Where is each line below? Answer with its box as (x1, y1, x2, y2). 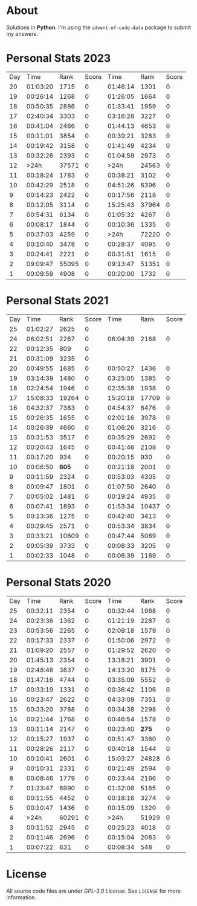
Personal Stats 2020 (6, 576, 112, 589)
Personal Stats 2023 (6, 52, 111, 65)
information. (6, 893, 37, 901)
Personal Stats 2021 (6, 294, 109, 308)
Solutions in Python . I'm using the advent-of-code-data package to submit (6, 24, 192, 31)
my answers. (6, 30, 38, 37)
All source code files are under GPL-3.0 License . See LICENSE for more (6, 887, 181, 894)
